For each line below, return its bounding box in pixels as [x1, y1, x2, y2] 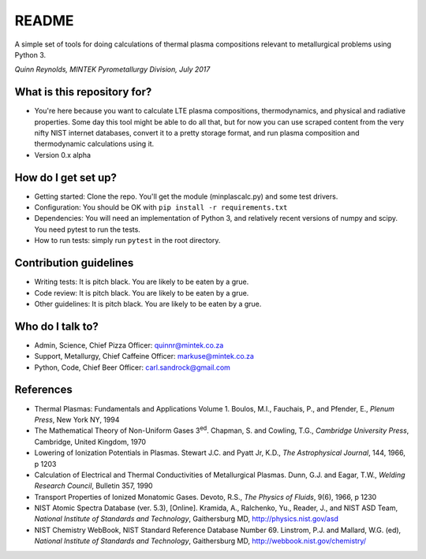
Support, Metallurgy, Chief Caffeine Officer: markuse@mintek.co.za [34, 352, 254, 361]
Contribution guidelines [14, 256, 134, 270]
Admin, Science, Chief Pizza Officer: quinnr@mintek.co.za [34, 340, 224, 350]
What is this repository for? [14, 85, 152, 99]
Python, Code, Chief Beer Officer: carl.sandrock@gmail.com [34, 363, 230, 372]
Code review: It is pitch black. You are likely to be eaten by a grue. [34, 288, 249, 297]
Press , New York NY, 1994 [34, 415, 120, 424]
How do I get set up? [14, 170, 118, 184]
